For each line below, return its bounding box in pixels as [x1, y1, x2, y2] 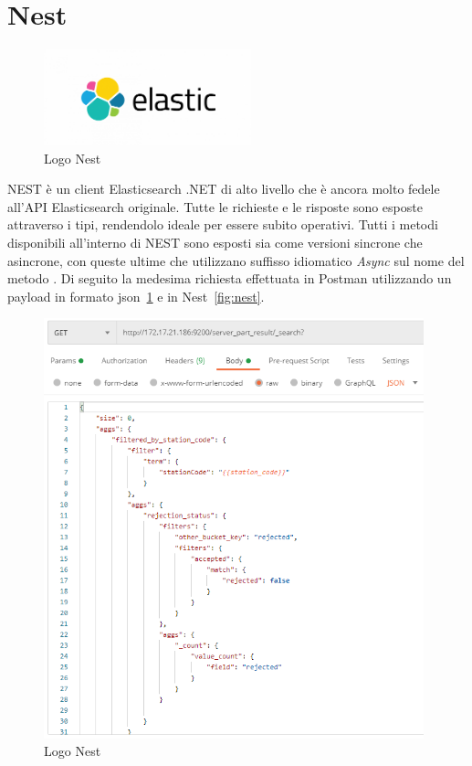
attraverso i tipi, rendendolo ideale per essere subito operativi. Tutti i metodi [7, 215, 438, 234]
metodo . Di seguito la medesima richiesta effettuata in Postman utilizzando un [7, 269, 452, 288]
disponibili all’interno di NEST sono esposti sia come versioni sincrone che [7, 233, 423, 252]
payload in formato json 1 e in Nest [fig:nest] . [7, 286, 265, 305]
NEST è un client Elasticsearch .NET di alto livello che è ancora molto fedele [7, 179, 440, 198]
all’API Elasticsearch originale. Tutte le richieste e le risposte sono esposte [7, 197, 423, 216]
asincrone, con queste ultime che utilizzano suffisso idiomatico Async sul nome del [7, 250, 465, 270]
